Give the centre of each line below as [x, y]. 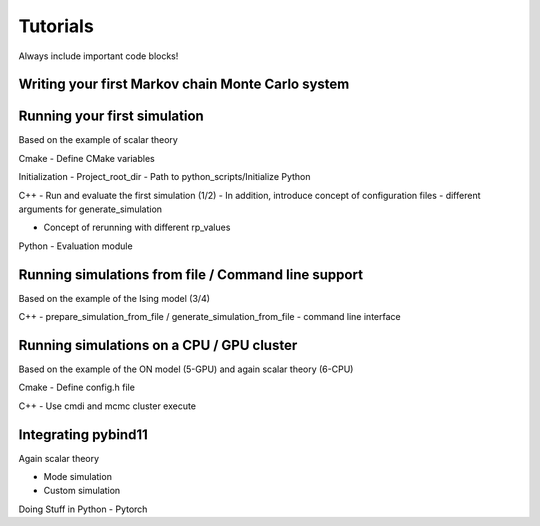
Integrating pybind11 [83, 434]
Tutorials [56, 26]
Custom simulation [82, 491]
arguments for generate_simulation [90, 209]
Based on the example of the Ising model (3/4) [114, 298]
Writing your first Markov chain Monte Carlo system [184, 84]
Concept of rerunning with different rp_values [137, 227]
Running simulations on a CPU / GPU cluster [158, 345]
